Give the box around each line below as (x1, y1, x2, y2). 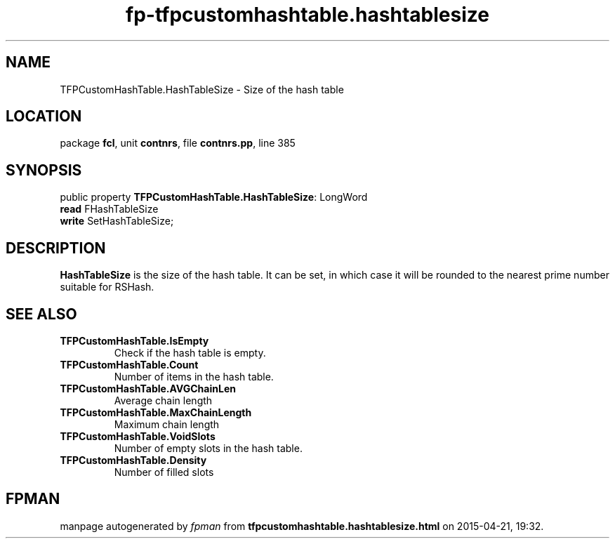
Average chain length (114, 394, 213, 406)
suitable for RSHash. (60, 281, 154, 293)
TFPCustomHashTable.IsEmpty (60, 334, 209, 347)
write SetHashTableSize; (60, 215, 174, 227)
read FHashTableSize (60, 203, 159, 215)
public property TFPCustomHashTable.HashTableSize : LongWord (60, 191, 368, 204)
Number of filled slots (114, 465, 214, 478)
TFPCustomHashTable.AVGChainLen (60, 382, 236, 394)
